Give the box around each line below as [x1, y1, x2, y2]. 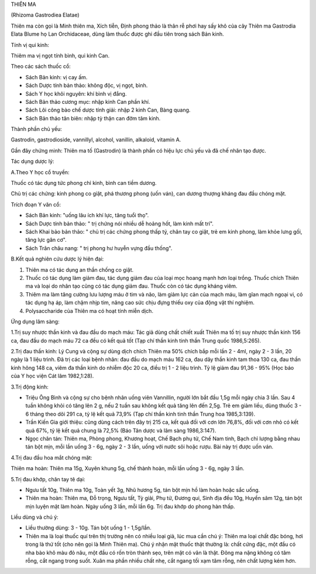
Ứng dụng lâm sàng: [11, 318, 60, 325]
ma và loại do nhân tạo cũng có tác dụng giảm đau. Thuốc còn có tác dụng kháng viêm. [25, 282, 238, 290]
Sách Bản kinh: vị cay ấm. [25, 73, 88, 80]
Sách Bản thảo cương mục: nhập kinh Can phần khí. [25, 98, 150, 105]
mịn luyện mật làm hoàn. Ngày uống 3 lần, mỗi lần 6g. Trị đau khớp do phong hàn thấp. [25, 502, 235, 510]
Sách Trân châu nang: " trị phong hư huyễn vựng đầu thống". [25, 244, 173, 252]
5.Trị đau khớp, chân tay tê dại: [11, 475, 85, 482]
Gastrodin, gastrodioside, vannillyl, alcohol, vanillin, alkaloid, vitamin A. [11, 136, 181, 143]
